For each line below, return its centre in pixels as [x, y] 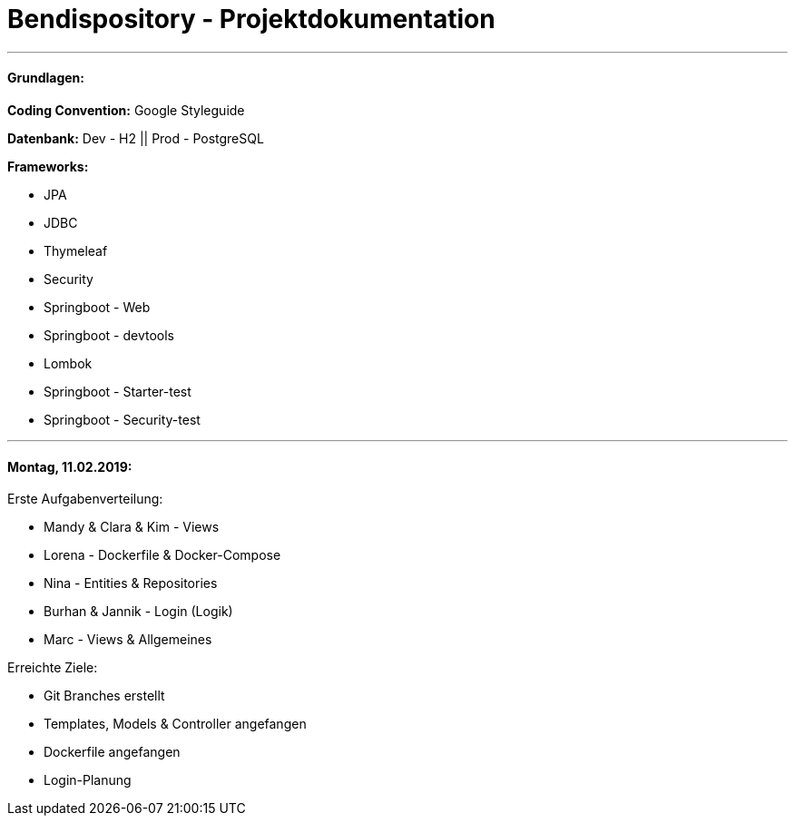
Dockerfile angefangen [112, 752]
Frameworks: [48, 166]
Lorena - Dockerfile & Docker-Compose [162, 555]
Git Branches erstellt [104, 696]
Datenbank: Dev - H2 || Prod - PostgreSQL [136, 138]
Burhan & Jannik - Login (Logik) [138, 612]
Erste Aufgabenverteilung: [85, 499]
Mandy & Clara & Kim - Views [132, 527]
